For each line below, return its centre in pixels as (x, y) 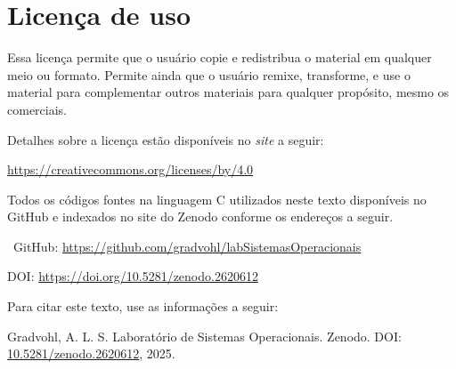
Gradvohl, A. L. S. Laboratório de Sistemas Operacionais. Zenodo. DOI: (204, 336)
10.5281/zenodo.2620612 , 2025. (91, 353)
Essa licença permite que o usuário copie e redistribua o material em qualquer (220, 57)
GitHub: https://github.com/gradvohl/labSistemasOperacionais (187, 246)
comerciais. (37, 109)
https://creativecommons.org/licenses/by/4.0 (130, 169)
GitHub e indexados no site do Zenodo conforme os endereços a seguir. (200, 217)
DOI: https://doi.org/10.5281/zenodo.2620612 (133, 276)
